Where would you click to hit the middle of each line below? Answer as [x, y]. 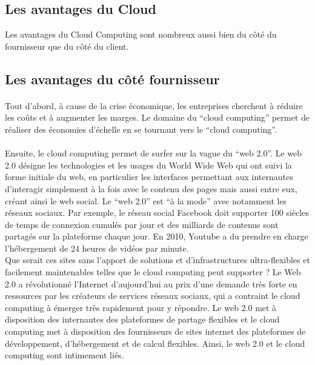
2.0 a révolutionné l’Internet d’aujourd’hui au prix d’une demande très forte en [151, 283]
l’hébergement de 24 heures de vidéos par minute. [97, 248]
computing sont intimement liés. [65, 355]
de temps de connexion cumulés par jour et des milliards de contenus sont [142, 224]
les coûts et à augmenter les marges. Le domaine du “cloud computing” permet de [157, 117]
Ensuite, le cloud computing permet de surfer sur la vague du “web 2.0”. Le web [153, 153]
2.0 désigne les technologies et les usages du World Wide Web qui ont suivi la [148, 165]
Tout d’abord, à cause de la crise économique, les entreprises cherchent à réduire [154, 105]
